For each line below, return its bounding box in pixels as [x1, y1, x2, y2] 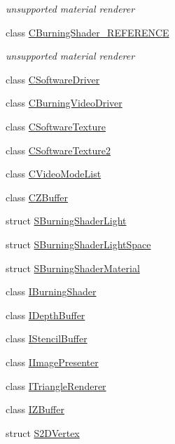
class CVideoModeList [6, 166, 101, 181]
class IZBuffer [6, 402, 64, 417]
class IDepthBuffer [6, 307, 85, 322]
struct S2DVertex [6, 425, 80, 440]
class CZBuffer [6, 189, 69, 204]
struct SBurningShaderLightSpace [6, 236, 151, 251]
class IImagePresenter [6, 354, 99, 369]
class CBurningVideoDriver [6, 95, 122, 110]
